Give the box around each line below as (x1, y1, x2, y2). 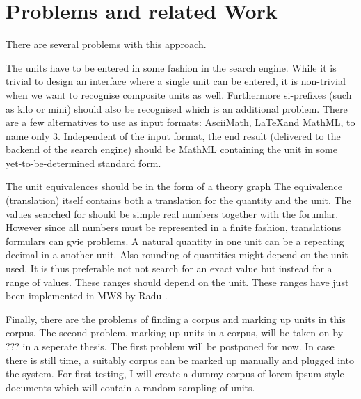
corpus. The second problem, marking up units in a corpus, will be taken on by (6, 325, 344, 340)
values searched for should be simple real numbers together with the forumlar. (6, 206, 339, 221)
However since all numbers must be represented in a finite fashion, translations (6, 220, 342, 235)
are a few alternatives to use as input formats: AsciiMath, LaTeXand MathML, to (6, 115, 355, 130)
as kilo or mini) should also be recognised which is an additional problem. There (6, 101, 348, 116)
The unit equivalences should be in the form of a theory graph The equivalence (6, 179, 343, 194)
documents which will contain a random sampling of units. (6, 380, 255, 394)
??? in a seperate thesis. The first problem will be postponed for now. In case (6, 339, 335, 353)
